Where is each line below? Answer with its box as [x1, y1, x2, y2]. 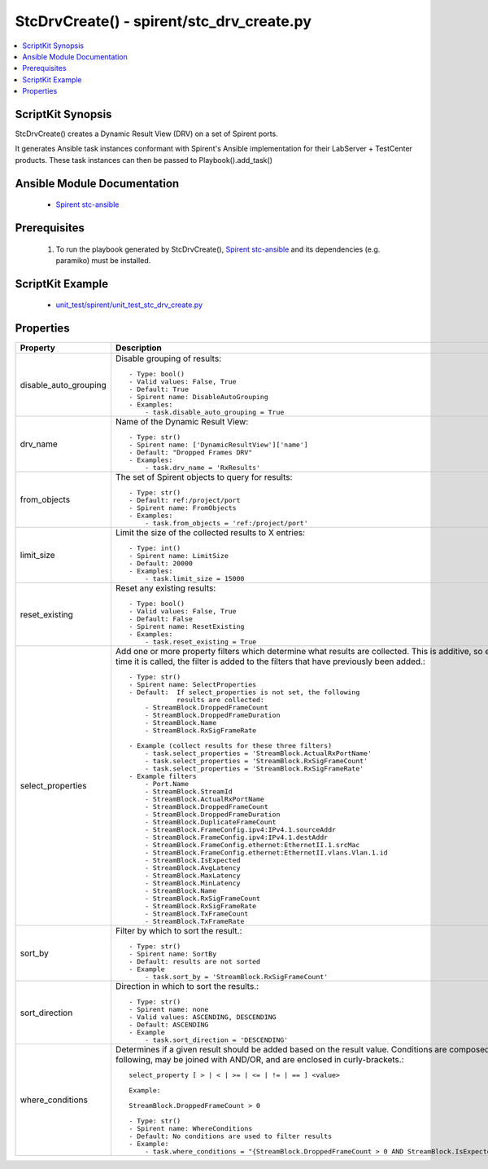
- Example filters [129, 772, 197, 781]
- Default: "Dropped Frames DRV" [129, 448, 253, 457]
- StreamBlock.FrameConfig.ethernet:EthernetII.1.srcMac [144, 841, 360, 850]
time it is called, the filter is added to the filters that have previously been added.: [115, 656, 426, 667]
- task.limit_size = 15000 [144, 574, 245, 583]
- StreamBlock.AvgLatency [144, 864, 241, 872]
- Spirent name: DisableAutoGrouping [129, 393, 268, 402]
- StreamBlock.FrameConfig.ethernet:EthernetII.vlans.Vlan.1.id [144, 848, 388, 857]
